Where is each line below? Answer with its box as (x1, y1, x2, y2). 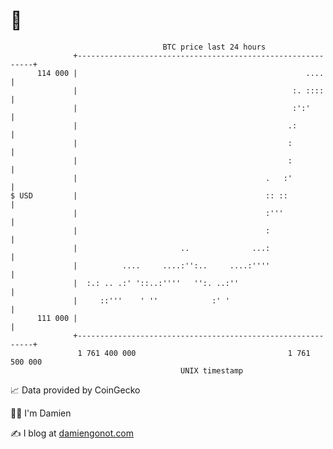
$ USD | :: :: (10, 190, 288, 201)
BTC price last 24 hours (162, 42, 267, 52)
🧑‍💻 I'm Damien (10, 407, 72, 419)
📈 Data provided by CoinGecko (10, 384, 141, 396)
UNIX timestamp (180, 365, 244, 376)
